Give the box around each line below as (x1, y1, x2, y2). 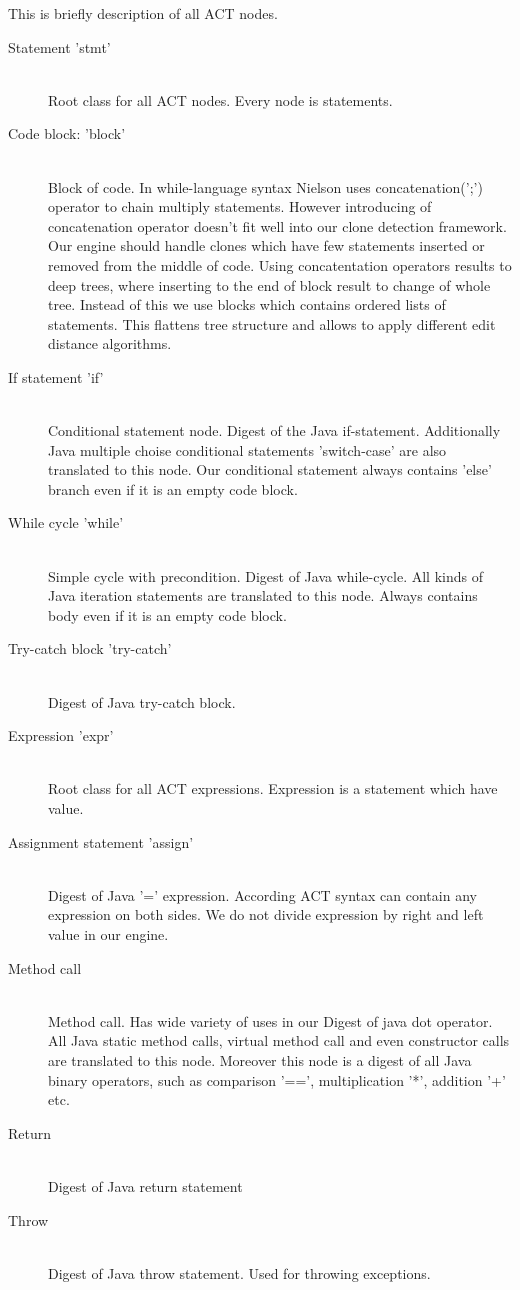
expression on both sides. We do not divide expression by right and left (48, 904, 484, 925)
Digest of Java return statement (48, 1175, 243, 1196)
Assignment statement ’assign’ (8, 831, 194, 852)
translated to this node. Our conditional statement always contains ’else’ (48, 459, 492, 480)
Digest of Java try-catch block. (48, 691, 236, 712)
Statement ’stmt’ (8, 36, 111, 57)
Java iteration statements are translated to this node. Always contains (48, 585, 478, 606)
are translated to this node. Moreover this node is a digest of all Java (48, 1049, 472, 1070)
